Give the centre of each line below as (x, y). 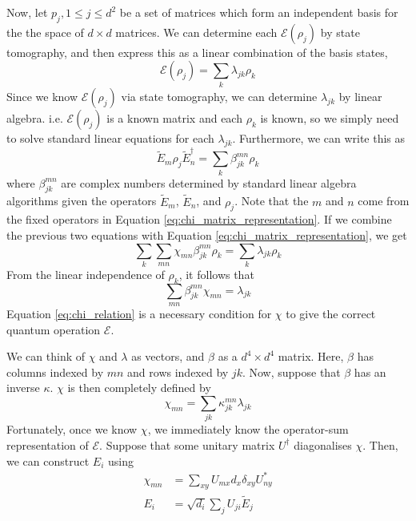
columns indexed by (55, 372)
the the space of (45, 32)
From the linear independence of (86, 274)
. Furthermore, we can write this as (319, 137)
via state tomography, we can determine (219, 96)
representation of (48, 444)
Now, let (27, 12)
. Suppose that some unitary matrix (187, 444)
